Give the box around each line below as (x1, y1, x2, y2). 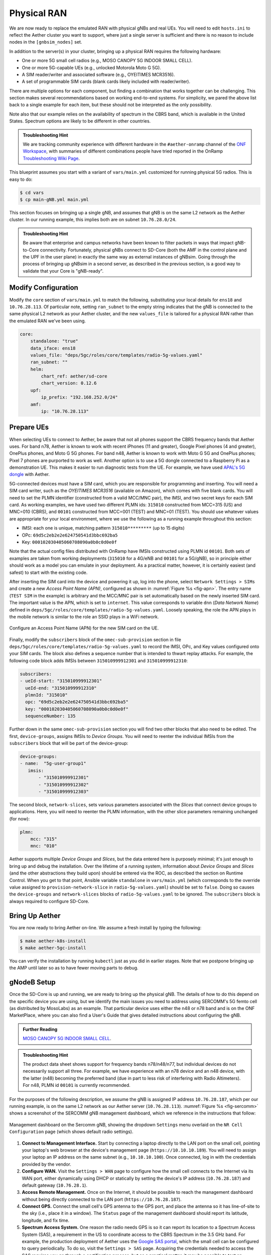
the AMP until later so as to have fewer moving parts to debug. (9, 965, 139, 971)
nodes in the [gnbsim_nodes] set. (9, 39, 82, 45)
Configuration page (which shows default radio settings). (9, 1128, 133, 1135)
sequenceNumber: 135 (25, 713, 76, 719)
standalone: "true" (30, 338, 79, 344)
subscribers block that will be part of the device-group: (9, 740, 128, 746)
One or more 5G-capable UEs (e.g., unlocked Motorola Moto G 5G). (22, 64, 162, 70)
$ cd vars (20, 190, 44, 195)
